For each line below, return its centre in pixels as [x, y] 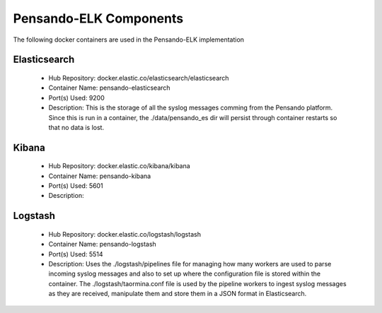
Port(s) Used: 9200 [77, 98]
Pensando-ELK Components [98, 18]
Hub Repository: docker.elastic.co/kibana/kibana [119, 166]
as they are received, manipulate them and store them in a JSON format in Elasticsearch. [178, 294]
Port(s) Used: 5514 [76, 254]
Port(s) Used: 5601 [76, 186]
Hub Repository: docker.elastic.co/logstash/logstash [125, 234]
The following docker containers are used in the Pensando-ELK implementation [128, 40]
